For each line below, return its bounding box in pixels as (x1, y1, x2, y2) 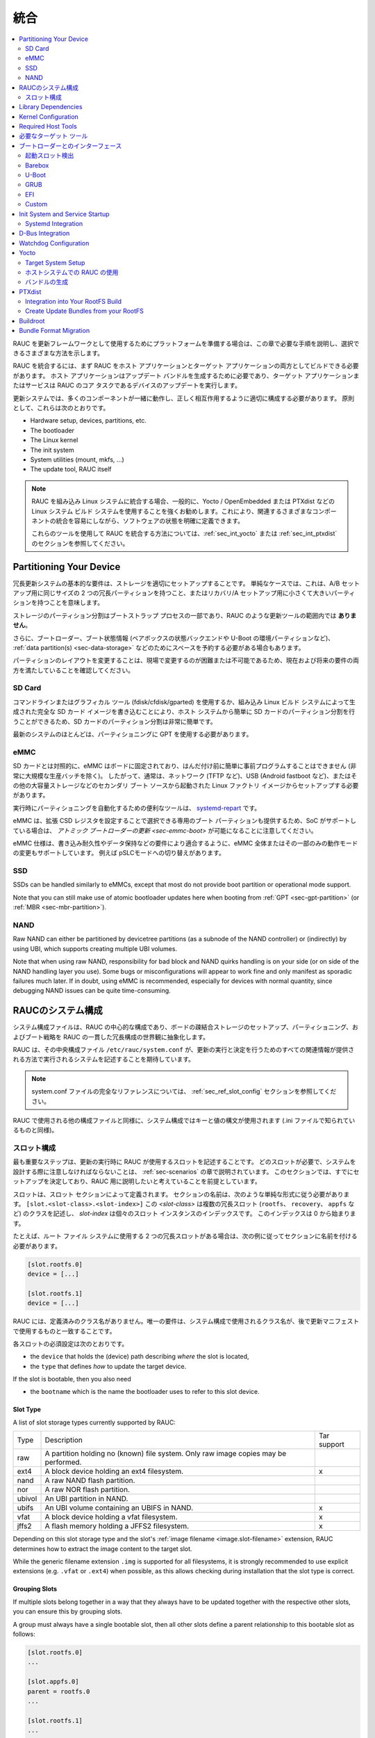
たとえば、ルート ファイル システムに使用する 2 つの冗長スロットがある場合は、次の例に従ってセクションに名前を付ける (12, 1232, 358, 1240)
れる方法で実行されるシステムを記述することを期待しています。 (12, 1055, 194, 1064)
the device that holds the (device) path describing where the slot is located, (30, 1352, 249, 1361)
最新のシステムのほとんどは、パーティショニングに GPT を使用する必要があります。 (12, 730, 253, 738)
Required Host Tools (19, 122, 78, 131)
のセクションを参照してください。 (31, 539, 129, 547)
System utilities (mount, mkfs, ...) (30, 455, 124, 464)
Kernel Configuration (19, 112, 79, 121)
